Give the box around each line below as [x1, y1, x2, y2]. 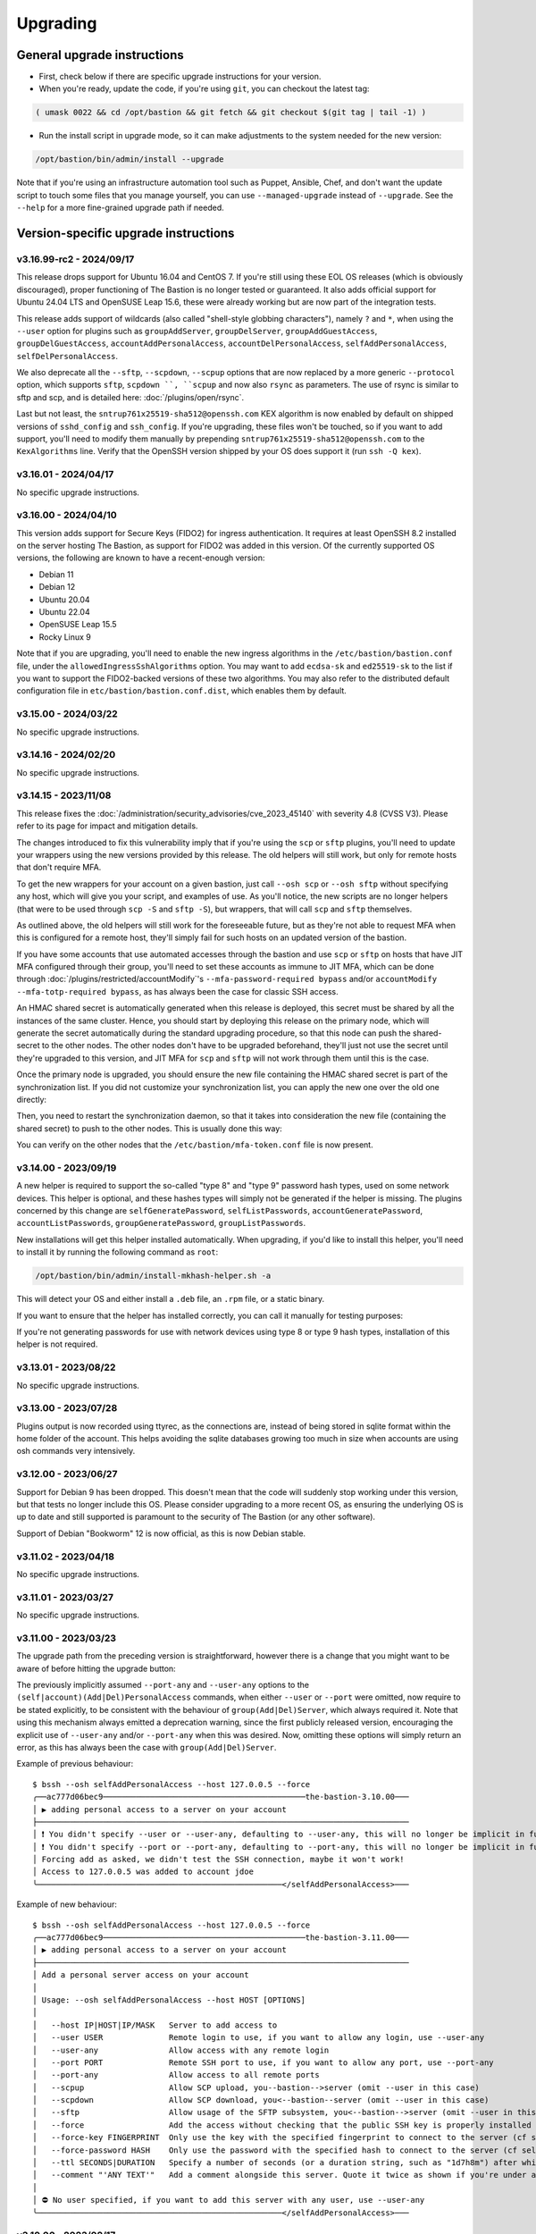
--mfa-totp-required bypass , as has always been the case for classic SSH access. [16, 986, 339, 996]
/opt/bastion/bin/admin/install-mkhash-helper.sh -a [35, 1271, 272, 1281]
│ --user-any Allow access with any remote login [32, 2045, 330, 2055]
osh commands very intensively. [16, 1446, 136, 1457]
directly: [16, 1095, 47, 1104]
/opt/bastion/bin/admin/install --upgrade [35, 155, 224, 164]
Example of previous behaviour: [16, 1759, 134, 1769]
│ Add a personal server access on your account [32, 1970, 249, 1980]
